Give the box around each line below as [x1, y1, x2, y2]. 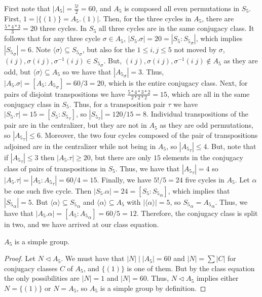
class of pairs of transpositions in [4, 163, 106, 173]
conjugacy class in [4, 98, 60, 109]
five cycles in [185, 174, 224, 184]
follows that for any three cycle [4, 33, 100, 44]
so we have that [62, 66, 111, 77]
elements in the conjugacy [163, 152, 243, 162]
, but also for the [82, 44, 135, 55]
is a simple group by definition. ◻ [100, 282, 206, 293]
